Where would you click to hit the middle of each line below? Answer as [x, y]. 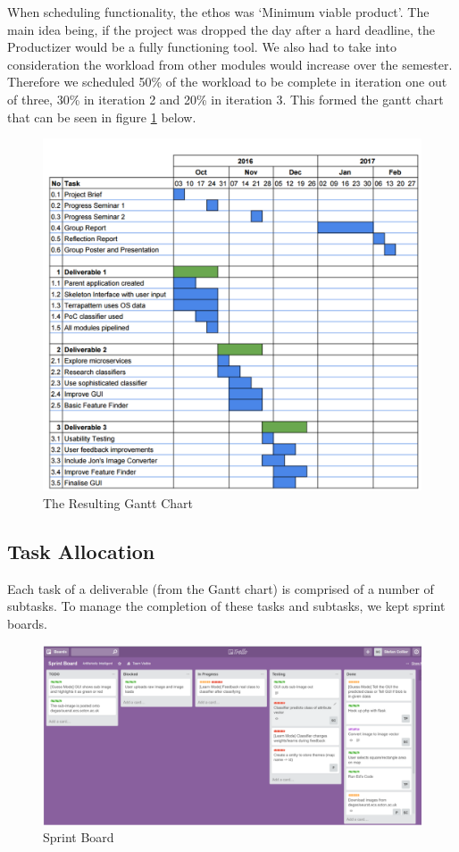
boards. [27, 623]
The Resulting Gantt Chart [118, 502]
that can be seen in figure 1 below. [102, 117]
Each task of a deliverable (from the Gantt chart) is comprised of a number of [221, 588]
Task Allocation [81, 551]
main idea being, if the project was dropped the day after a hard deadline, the [221, 29]
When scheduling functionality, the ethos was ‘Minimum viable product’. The [218, 12]
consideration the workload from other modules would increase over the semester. [230, 64]
